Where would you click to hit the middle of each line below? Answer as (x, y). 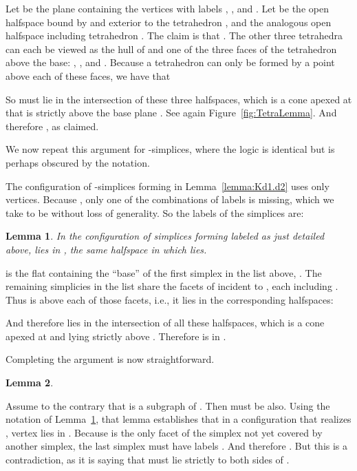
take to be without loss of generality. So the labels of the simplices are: (155, 212)
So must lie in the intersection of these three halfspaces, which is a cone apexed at (179, 99)
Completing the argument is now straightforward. (110, 359)
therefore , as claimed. (52, 126)
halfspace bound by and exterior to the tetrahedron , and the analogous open (169, 22)
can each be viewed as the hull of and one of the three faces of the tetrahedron (171, 49)
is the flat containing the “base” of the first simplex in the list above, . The (164, 272)
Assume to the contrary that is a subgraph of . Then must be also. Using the (168, 405)
